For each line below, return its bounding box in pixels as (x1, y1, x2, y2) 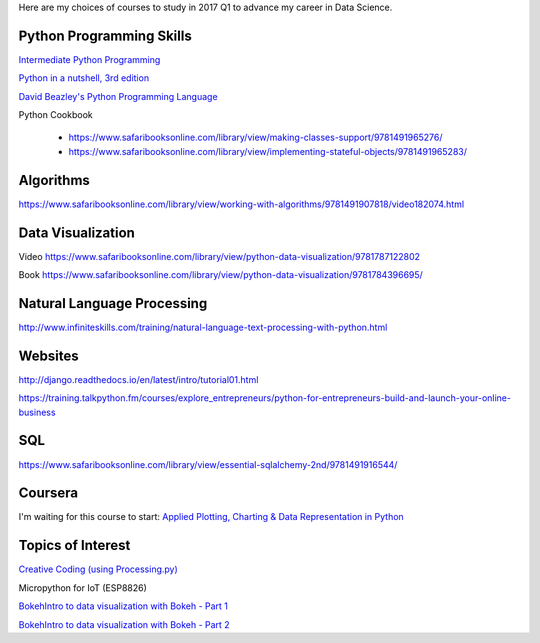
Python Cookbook (18, 109, 94, 121)
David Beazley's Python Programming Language (18, 90, 219, 102)
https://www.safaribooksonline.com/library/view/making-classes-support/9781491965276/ (68, 131, 443, 144)
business (18, 406, 56, 418)
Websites (18, 347, 79, 364)
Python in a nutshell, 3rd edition (18, 72, 150, 84)
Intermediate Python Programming (18, 53, 161, 65)
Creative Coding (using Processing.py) (18, 563, 179, 575)
